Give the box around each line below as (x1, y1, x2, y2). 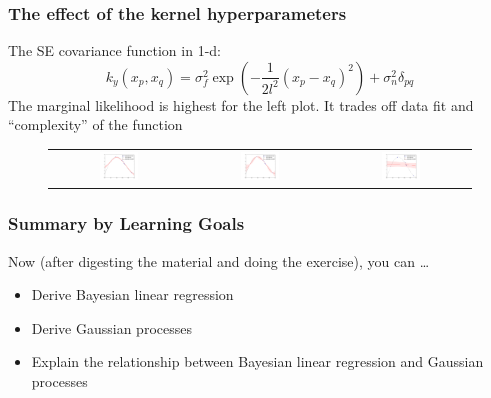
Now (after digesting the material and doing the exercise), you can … (8, 250, 430, 271)
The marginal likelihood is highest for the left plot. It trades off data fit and (8, 94, 474, 115)
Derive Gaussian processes (31, 317, 192, 338)
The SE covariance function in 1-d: (8, 40, 221, 61)
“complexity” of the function (8, 114, 183, 135)
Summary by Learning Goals (8, 211, 245, 236)
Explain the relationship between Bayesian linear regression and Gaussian (31, 351, 484, 372)
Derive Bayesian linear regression (31, 284, 234, 305)
